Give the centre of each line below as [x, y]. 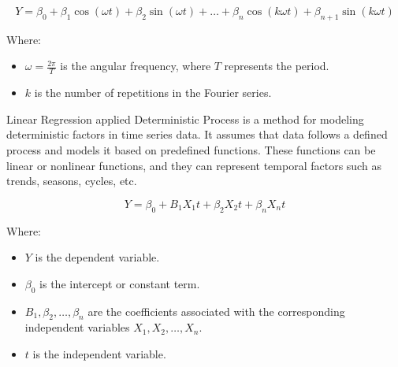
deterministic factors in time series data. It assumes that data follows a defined [197, 134]
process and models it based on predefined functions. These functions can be [191, 150]
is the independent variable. [99, 353]
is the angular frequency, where [136, 66]
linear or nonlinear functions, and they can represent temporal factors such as [194, 165]
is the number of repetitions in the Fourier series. [153, 93]
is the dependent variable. [97, 257]
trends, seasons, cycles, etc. [72, 181]
